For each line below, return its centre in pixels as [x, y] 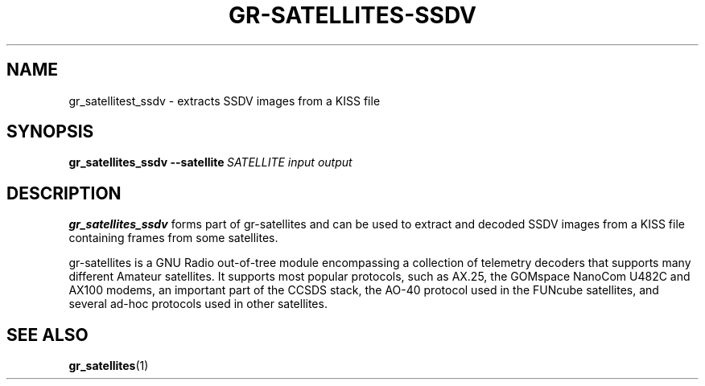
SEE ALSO [47, 335]
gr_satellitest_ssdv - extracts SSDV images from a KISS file [225, 101]
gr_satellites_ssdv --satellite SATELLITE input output [210, 162]
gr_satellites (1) [109, 366]
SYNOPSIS [50, 132]
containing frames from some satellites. [173, 238]
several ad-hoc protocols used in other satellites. [198, 304]
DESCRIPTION [64, 193]
